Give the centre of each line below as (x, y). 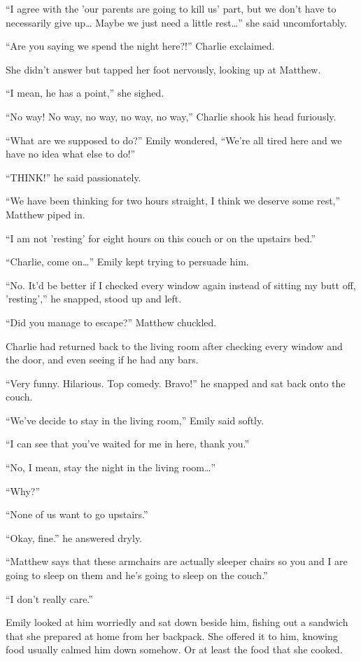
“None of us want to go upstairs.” (77, 514)
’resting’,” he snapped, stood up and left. (94, 299)
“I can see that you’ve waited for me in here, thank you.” (128, 444)
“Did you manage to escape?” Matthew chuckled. (111, 322)
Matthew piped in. (45, 214)
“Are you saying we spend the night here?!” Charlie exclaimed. (140, 46)
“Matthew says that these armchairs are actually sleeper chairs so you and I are (177, 561)
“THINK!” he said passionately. (73, 177)
